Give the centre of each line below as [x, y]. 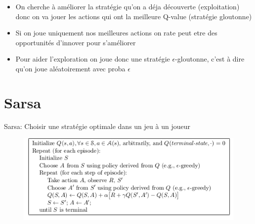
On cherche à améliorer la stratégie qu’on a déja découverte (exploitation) [127, 6]
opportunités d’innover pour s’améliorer [76, 42]
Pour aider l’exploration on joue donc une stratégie [93, 59]
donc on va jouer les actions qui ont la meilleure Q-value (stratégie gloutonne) [134, 16]
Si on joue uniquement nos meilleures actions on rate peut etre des [116, 33]
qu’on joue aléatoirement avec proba [70, 68]
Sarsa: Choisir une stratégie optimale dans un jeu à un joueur [97, 126]
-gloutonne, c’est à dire [210, 59]
